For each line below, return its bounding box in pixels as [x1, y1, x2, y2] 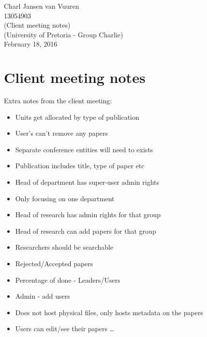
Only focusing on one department [15, 193, 115, 203]
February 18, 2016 [4, 39, 58, 49]
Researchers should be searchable [15, 242, 114, 252]
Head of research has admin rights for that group [15, 209, 161, 220]
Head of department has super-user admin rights [15, 177, 159, 187]
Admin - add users [15, 291, 70, 301]
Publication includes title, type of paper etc [15, 160, 145, 171]
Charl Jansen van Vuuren [4, 1, 79, 11]
